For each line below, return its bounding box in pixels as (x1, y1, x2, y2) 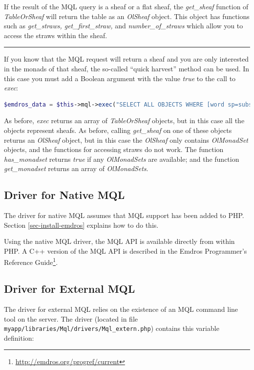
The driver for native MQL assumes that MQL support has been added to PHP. (4, 210, 244, 220)
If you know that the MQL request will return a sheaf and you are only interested (4, 54, 249, 64)
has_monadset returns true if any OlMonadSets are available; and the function (4, 153, 239, 164)
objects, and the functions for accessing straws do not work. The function (4, 144, 224, 154)
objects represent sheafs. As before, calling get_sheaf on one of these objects (4, 125, 232, 135)
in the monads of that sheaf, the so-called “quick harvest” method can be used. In (4, 63, 250, 73)
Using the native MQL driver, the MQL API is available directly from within (4, 236, 235, 246)
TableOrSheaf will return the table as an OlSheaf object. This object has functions (4, 11, 250, 21)
